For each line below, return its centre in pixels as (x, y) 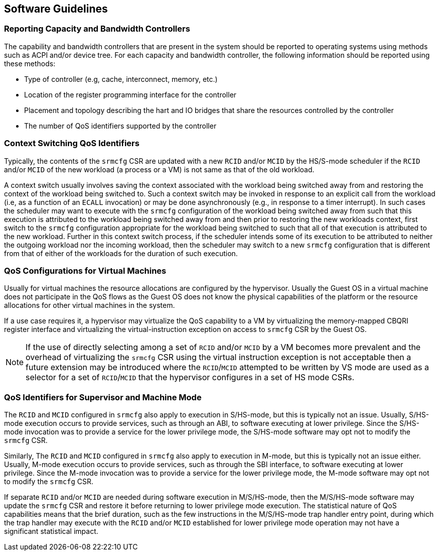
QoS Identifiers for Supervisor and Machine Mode (103, 397)
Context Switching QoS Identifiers (72, 143)
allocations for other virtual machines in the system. (90, 305)
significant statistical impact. (51, 531)
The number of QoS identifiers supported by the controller (120, 126)
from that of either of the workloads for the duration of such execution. (121, 253)
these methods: (30, 63)
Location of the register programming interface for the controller (130, 94)
